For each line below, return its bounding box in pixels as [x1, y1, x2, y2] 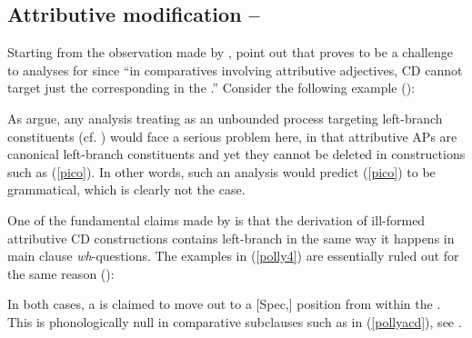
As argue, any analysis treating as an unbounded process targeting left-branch [7, 108, 443, 127]
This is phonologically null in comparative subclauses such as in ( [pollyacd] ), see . [7, 312, 462, 331]
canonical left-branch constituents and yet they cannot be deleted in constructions [7, 144, 466, 164]
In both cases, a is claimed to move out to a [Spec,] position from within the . [7, 294, 441, 313]
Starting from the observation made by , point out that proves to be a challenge [7, 43, 453, 62]
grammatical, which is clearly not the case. [7, 180, 246, 199]
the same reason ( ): [7, 263, 115, 283]
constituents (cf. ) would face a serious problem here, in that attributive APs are [7, 126, 457, 145]
